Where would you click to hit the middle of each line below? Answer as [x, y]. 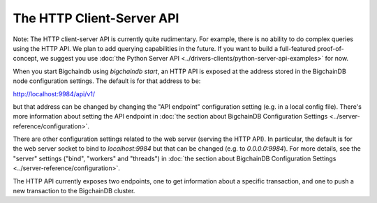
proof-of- [331, 48]
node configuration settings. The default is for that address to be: [107, 81]
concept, [26, 59]
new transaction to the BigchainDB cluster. [74, 191]
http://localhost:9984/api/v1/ [54, 93]
